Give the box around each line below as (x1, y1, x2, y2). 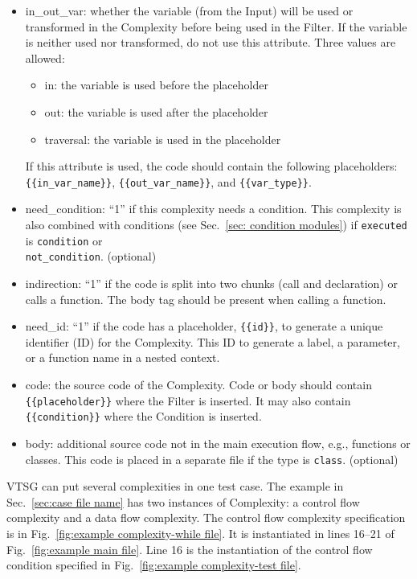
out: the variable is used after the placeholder (44, 103, 268, 120)
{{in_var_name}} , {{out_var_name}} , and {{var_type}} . (25, 173, 312, 190)
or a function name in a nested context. (25, 349, 220, 366)
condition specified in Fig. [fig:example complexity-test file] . (6, 556, 301, 573)
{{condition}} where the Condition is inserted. (25, 408, 262, 425)
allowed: (25, 49, 65, 66)
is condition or (25, 232, 103, 248)
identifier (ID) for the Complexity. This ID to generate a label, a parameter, (25, 333, 400, 350)
